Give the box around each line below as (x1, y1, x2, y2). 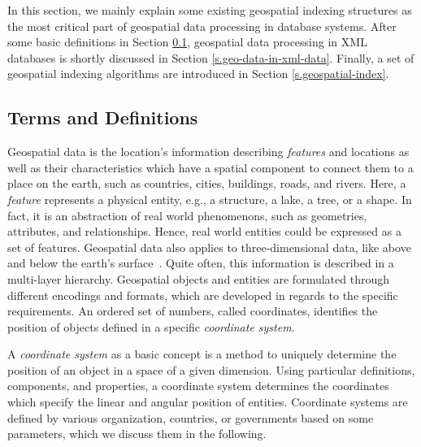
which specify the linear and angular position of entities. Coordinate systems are (7, 393, 408, 410)
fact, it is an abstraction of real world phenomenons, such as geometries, (7, 206, 367, 223)
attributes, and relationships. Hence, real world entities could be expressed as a (7, 223, 401, 240)
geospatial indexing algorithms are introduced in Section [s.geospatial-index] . (7, 65, 389, 82)
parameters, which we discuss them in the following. (7, 425, 267, 442)
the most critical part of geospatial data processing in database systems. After (7, 17, 397, 34)
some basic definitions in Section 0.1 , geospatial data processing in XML (7, 33, 367, 50)
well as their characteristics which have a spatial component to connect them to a (7, 158, 414, 176)
